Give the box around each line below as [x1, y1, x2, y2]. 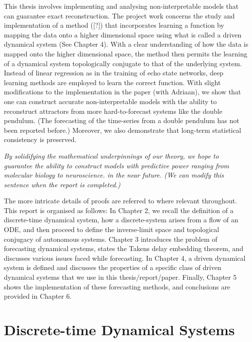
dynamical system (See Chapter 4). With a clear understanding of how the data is [4, 39, 249, 49]
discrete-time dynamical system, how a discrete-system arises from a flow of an [4, 215, 238, 225]
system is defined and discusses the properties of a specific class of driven [4, 262, 221, 272]
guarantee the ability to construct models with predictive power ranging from [4, 160, 229, 170]
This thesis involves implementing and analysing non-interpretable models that [4, 1, 239, 11]
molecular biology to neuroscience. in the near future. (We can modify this [4, 170, 224, 180]
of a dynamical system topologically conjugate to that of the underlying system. [4, 58, 242, 68]
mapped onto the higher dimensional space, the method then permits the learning [4, 48, 248, 58]
